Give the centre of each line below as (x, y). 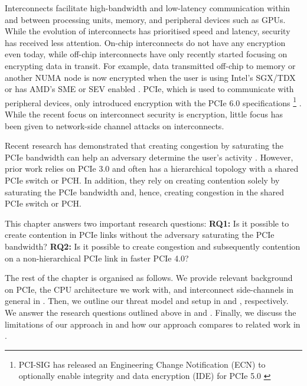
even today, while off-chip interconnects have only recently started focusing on (146, 54)
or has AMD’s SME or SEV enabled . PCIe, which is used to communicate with (149, 89)
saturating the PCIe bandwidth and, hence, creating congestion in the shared (145, 192)
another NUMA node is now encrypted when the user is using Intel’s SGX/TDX (150, 77)
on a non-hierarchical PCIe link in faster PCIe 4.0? (97, 258)
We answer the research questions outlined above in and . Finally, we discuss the (151, 312)
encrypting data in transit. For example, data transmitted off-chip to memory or (150, 65)
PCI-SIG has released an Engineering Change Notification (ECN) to (142, 364)
